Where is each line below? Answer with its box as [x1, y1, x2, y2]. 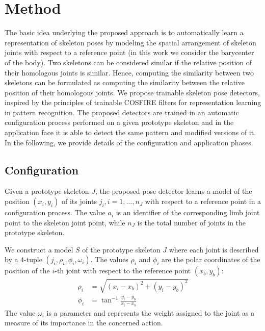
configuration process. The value [5, 207, 105, 218]
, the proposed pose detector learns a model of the [95, 186, 252, 196]
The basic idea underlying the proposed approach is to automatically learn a [5, 27, 244, 38]
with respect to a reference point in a [145, 196, 261, 207]
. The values [90, 254, 128, 265]
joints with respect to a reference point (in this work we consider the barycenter [5, 47, 254, 58]
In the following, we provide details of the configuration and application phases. [5, 137, 253, 147]
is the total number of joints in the [137, 217, 246, 227]
